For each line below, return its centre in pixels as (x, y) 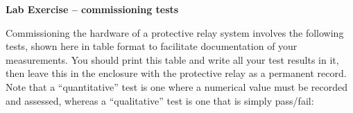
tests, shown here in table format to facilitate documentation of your (152, 46)
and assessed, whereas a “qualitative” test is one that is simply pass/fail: (160, 100)
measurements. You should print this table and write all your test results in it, (172, 59)
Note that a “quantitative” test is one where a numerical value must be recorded (177, 86)
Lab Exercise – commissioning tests (92, 9)
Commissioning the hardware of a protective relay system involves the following (175, 32)
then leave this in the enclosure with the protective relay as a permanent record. (176, 73)
